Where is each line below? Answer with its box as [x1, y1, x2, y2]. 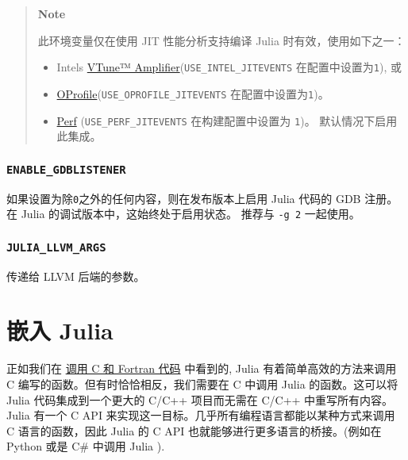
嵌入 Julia [6, 314, 114, 347]
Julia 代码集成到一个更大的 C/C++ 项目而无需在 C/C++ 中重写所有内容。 [6, 391, 394, 408]
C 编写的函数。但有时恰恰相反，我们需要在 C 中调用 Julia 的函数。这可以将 [6, 375, 398, 392]
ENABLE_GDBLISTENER [6, 163, 126, 176]
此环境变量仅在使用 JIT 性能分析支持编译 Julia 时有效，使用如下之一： [37, 32, 406, 48]
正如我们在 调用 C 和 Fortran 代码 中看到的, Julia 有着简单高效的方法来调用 [6, 360, 397, 377]
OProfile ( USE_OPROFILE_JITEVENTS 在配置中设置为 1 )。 [56, 85, 329, 102]
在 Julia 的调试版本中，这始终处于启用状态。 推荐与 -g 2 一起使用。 [6, 205, 360, 222]
